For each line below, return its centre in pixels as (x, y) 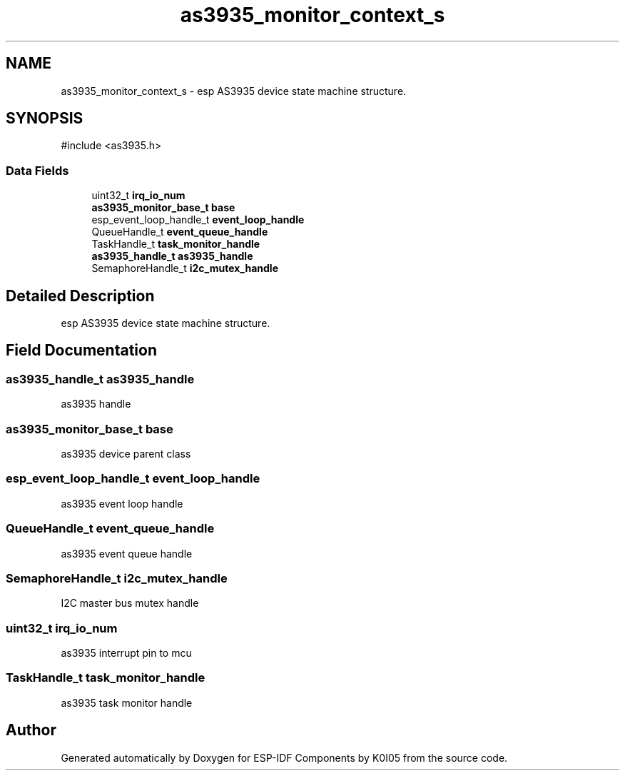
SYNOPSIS (45, 119)
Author (31, 730)
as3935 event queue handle (127, 553)
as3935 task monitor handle (127, 702)
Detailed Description (80, 296)
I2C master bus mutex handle (130, 603)
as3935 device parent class (126, 454)
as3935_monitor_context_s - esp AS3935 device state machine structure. (234, 91)
